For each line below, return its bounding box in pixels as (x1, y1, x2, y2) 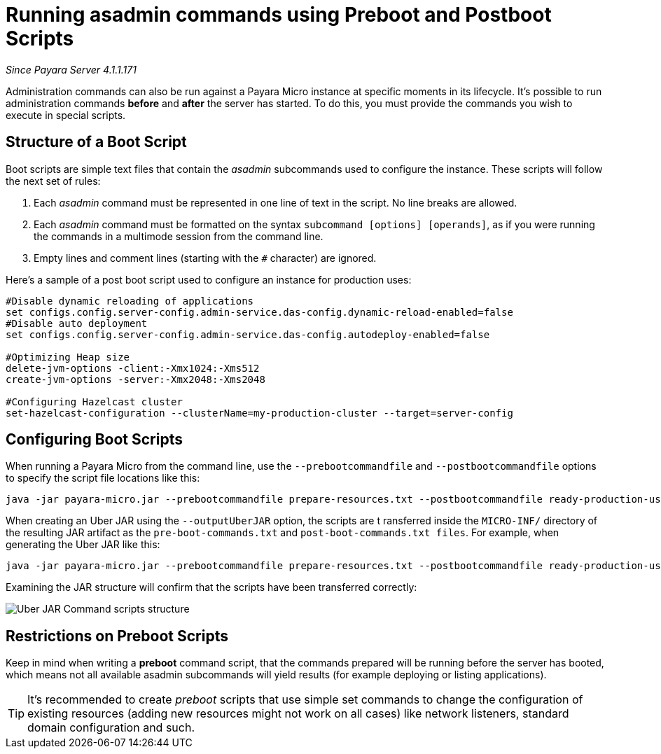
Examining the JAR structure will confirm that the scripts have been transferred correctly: (6, 581, 417, 594)
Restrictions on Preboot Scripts (6, 627, 228, 645)
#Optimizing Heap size (6, 351, 130, 363)
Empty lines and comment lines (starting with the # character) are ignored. (34, 251, 377, 264)
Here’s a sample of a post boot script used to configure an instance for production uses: (6, 273, 412, 286)
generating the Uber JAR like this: (6, 538, 160, 551)
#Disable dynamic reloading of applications (6, 295, 254, 307)
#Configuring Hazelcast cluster (6, 396, 183, 407)
